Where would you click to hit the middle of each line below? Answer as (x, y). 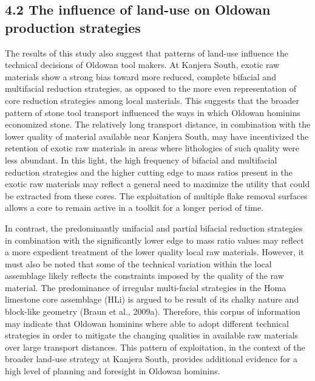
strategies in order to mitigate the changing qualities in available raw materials (152, 335)
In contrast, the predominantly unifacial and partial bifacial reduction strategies (154, 228)
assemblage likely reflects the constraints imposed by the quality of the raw (144, 276)
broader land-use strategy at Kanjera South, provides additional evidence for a (151, 359)
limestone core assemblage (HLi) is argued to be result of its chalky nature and (152, 299)
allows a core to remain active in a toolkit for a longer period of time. (134, 208)
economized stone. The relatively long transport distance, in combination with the (158, 124)
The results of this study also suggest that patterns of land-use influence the (147, 53)
